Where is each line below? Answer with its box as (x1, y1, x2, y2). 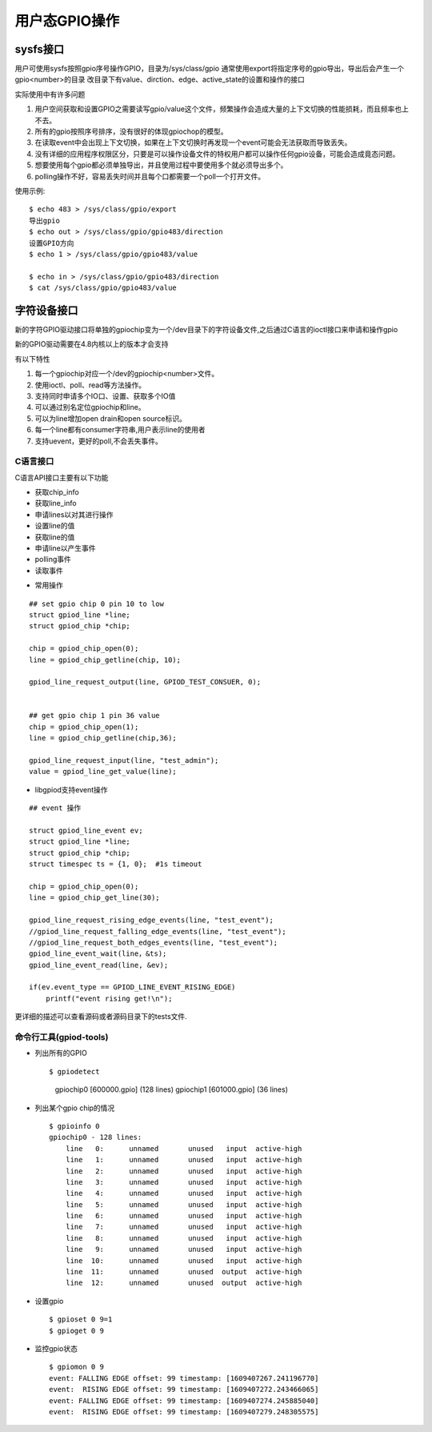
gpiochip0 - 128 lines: (49, 1133, 142, 1142)
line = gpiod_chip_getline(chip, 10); (29, 655, 182, 664)
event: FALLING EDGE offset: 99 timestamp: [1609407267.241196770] (49, 1374, 319, 1382)
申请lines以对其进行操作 (34, 509, 114, 519)
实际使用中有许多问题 (14, 89, 86, 99)
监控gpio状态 (34, 1343, 78, 1353)
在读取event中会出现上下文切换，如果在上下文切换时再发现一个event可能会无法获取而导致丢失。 (34, 138, 352, 147)
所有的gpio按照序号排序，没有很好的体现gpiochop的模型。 (34, 126, 228, 136)
